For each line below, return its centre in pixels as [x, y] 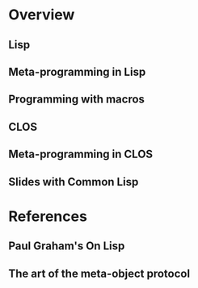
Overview [42, 15]
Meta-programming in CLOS [81, 154]
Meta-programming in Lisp [77, 71]
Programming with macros [77, 100]
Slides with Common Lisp [74, 182]
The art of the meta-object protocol [99, 273]
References [48, 216]
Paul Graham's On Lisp [67, 246]
